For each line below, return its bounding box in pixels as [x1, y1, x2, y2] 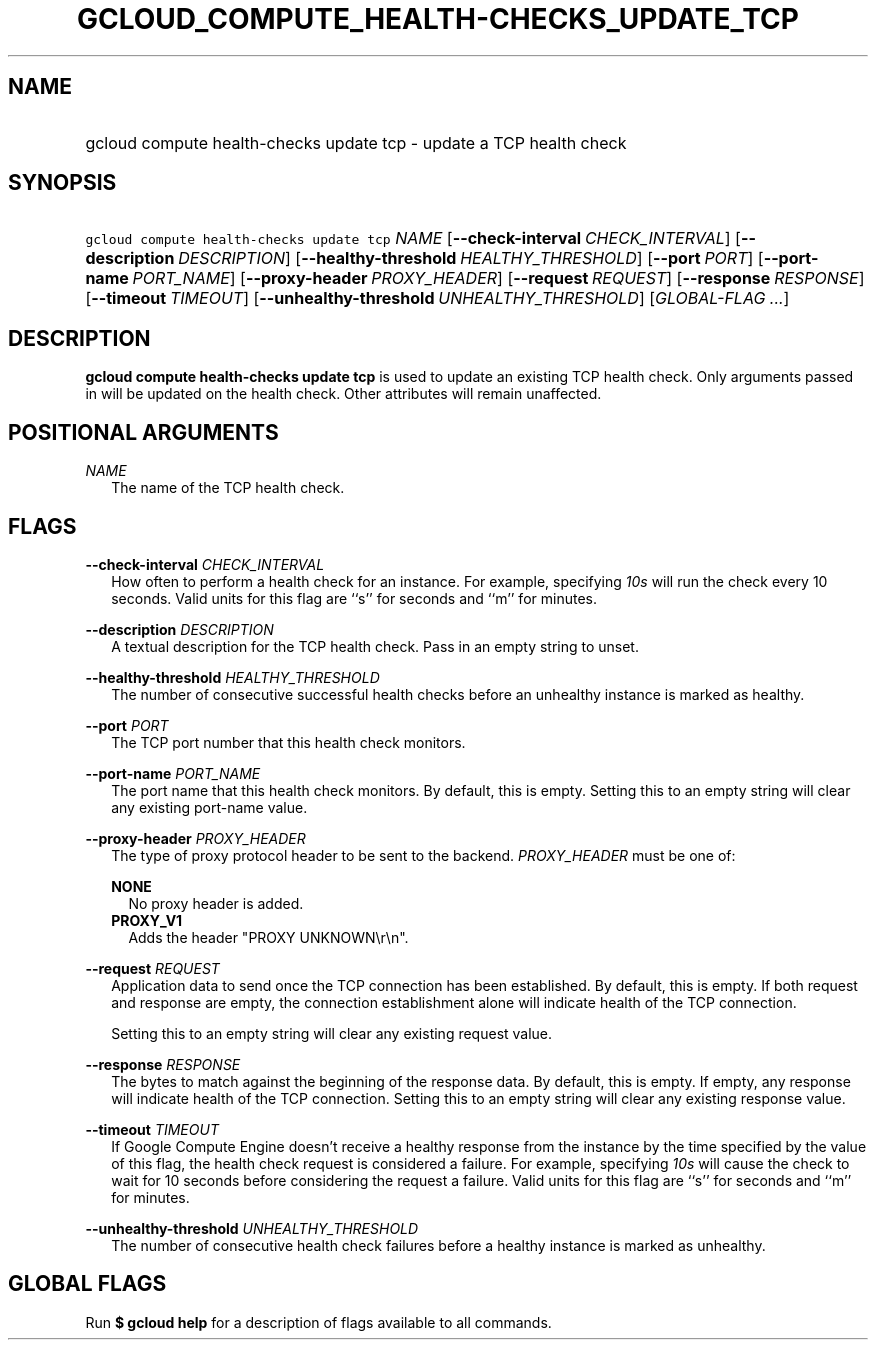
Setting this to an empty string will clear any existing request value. [111, 1024, 553, 1042]
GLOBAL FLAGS [8, 1271, 167, 1297]
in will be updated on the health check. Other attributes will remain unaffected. [85, 385, 602, 403]
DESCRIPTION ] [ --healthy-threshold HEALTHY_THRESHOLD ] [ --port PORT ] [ [178, 248, 764, 269]
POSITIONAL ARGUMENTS [8, 419, 279, 445]
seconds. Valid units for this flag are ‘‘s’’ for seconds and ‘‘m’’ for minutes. [111, 589, 597, 607]
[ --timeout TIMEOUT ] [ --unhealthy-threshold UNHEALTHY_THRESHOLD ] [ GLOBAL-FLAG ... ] [85, 288, 790, 309]
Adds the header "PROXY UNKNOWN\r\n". [128, 928, 409, 946]
